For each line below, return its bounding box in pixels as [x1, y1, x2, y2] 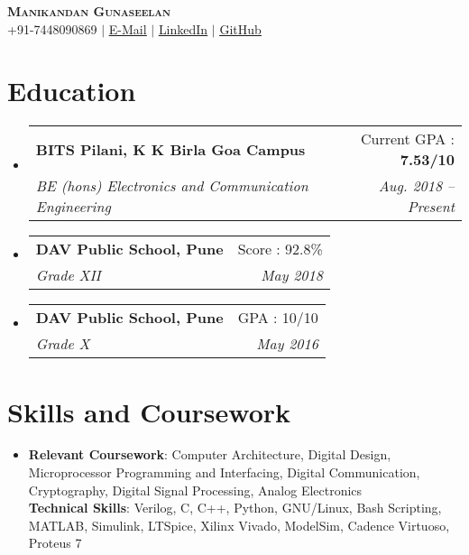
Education [7, 72, 136, 109]
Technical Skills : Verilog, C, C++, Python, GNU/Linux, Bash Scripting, [28, 498, 442, 517]
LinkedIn [158, 19, 208, 38]
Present [407, 196, 455, 217]
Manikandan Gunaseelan [7, 2, 170, 20]
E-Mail [108, 19, 147, 38]
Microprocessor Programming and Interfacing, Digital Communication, [28, 463, 420, 482]
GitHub [219, 19, 262, 38]
